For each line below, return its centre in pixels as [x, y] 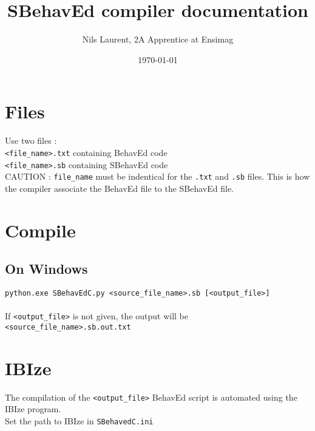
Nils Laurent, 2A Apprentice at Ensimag [158, 39]
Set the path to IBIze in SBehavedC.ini [79, 420]
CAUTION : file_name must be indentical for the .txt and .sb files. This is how [157, 176]
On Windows [46, 269]
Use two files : [31, 141]
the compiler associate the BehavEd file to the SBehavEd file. [120, 188]
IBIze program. [33, 409]
